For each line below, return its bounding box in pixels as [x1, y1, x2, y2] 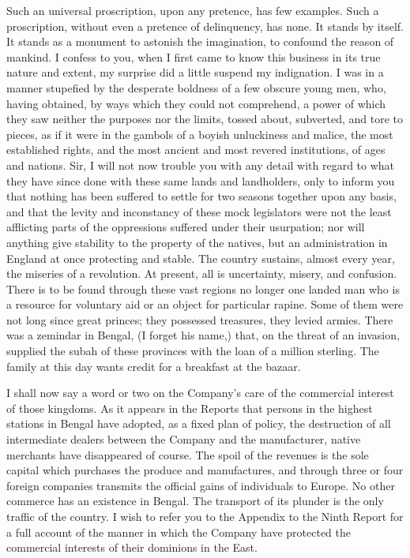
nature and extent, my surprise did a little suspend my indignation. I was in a [6, 64, 384, 81]
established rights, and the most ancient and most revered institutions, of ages [6, 141, 386, 158]
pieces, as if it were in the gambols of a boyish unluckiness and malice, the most [6, 125, 393, 142]
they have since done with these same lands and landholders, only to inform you [6, 172, 395, 189]
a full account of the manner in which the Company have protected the [6, 523, 352, 540]
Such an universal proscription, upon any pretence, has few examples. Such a [6, 2, 379, 18]
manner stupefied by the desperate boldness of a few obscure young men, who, [6, 79, 386, 95]
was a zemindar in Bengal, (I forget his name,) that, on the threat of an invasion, [6, 327, 400, 343]
